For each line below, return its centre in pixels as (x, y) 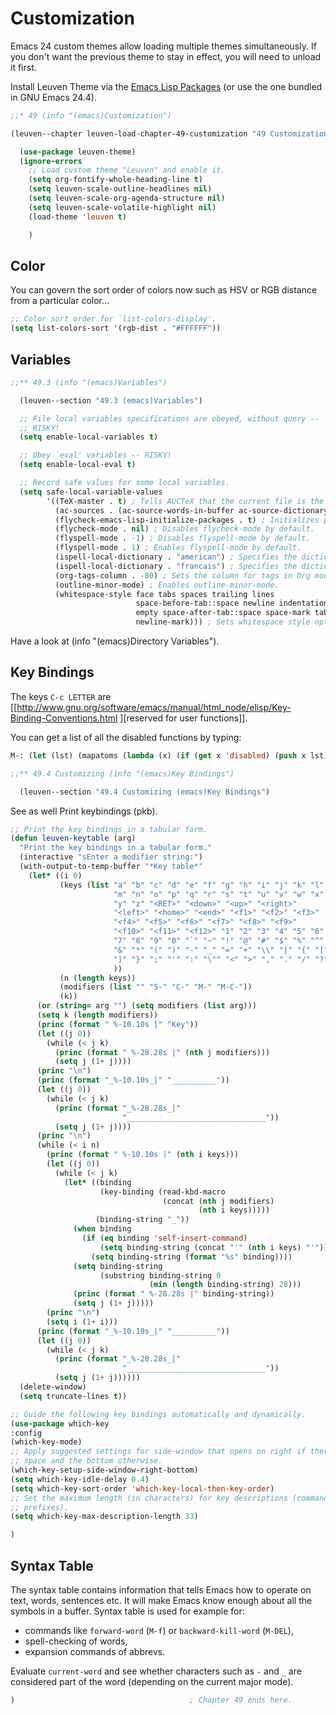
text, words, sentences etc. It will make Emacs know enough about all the (161, 1600)
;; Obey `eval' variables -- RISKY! (95, 455)
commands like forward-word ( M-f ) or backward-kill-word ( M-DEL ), (159, 1630)
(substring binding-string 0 (160, 1275)
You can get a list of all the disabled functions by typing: (126, 737)
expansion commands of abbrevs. (95, 1651)
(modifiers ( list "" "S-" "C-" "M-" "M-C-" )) (156, 987)
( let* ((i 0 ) (55, 875)
